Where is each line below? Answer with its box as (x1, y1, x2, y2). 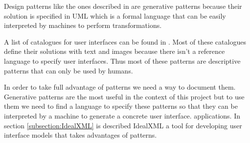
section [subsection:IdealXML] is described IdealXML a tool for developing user (4, 120, 242, 130)
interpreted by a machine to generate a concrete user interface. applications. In (4, 110, 240, 120)
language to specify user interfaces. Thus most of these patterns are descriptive (4, 55, 241, 66)
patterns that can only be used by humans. (4, 65, 133, 75)
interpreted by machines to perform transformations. (4, 20, 162, 30)
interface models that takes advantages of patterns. (4, 130, 157, 140)
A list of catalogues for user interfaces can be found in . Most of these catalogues (4, 36, 246, 47)
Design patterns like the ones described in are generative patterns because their (4, 1, 242, 11)
